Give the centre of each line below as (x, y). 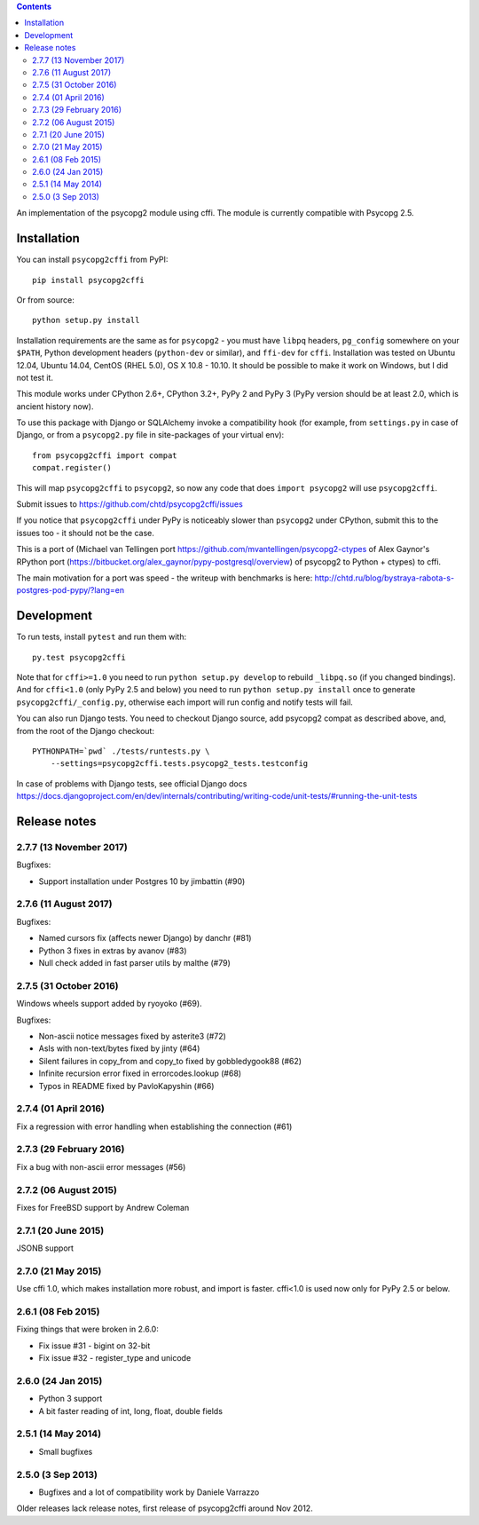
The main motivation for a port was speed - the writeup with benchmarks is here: (165, 578)
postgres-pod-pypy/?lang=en (70, 590)
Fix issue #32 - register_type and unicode (115, 1358)
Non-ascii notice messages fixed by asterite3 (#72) (132, 1036)
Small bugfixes (66, 1451)
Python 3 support (71, 1399)
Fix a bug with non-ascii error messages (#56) (101, 1166)
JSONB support (45, 1248)
